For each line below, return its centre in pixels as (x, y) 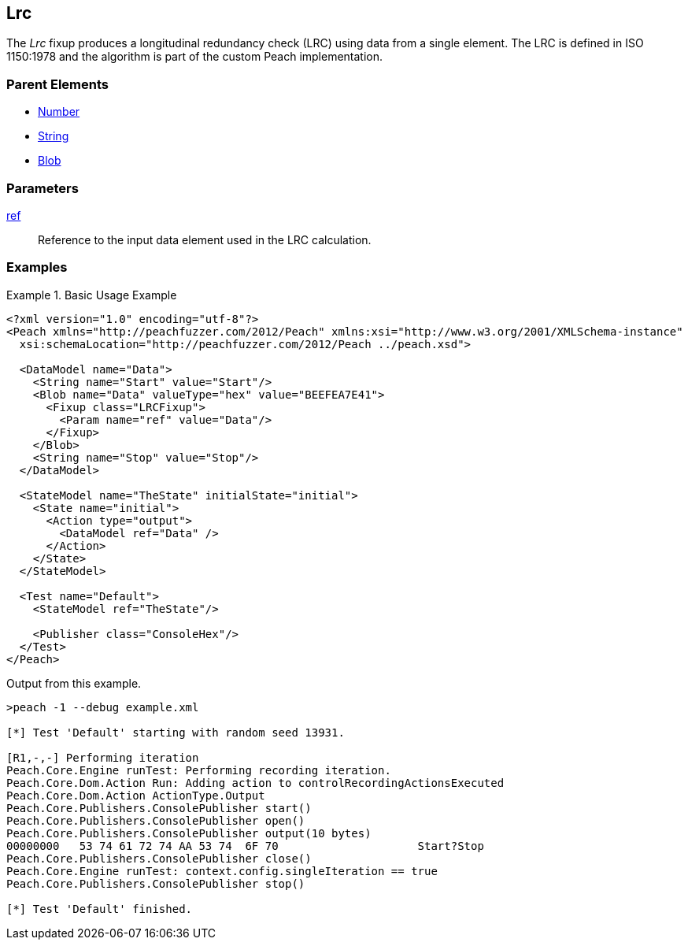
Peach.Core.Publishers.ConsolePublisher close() (159, 858)
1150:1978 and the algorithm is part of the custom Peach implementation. (195, 57)
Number (59, 112)
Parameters (43, 188)
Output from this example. (74, 683)
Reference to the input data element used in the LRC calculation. (205, 239)
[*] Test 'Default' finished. (100, 909)
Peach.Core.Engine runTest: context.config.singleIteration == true (222, 871)
